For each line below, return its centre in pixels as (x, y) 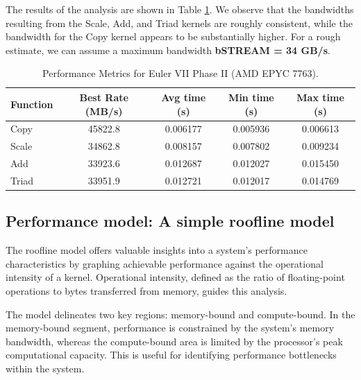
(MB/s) (104, 111)
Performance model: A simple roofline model (170, 221)
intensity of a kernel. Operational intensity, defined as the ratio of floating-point (175, 277)
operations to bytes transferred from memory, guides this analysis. (146, 291)
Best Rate (104, 97)
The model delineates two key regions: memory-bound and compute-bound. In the (180, 314)
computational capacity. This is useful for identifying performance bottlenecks (171, 355)
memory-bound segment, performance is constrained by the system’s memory (170, 328)
